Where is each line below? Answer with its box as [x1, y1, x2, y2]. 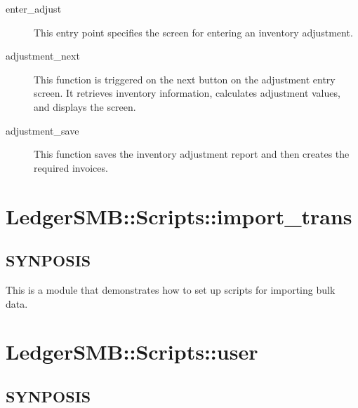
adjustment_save [6, 123, 79, 137]
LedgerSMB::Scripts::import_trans [6, 201, 352, 230]
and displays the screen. [34, 99, 136, 114]
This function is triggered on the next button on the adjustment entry [34, 72, 336, 86]
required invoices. [34, 160, 108, 175]
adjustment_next [6, 48, 80, 63]
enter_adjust [6, 1, 62, 15]
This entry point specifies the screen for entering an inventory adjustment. [34, 25, 353, 39]
